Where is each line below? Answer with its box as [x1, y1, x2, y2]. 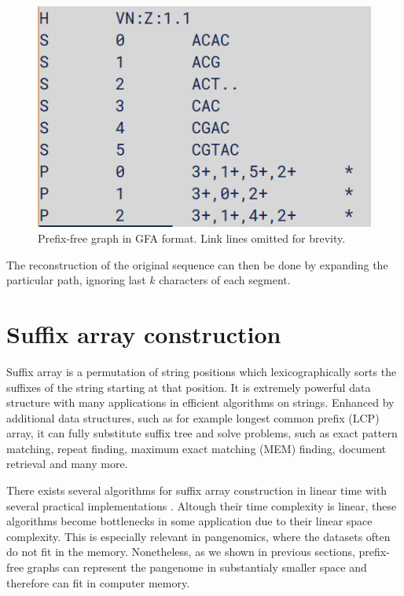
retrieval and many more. [6, 455, 128, 472]
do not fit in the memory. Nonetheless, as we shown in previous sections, [6, 543, 355, 560]
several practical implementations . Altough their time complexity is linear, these [6, 497, 397, 514]
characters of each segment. [159, 272, 291, 288]
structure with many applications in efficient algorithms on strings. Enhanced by [6, 394, 395, 411]
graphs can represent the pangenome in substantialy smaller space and [27, 559, 367, 576]
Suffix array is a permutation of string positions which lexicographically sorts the [6, 363, 397, 379]
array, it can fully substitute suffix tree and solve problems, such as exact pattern [6, 425, 398, 441]
